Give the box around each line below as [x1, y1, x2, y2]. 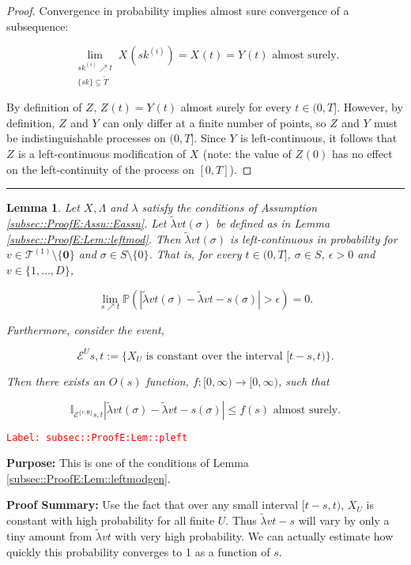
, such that [277, 372, 330, 389]
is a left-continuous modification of [18, 145, 187, 161]
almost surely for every [180, 99, 292, 115]
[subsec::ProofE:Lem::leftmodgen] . [6, 469, 171, 486]
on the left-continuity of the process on [6, 160, 194, 177]
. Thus [225, 512, 257, 529]
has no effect [331, 145, 393, 161]
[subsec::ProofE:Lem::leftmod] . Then [6, 230, 181, 247]
